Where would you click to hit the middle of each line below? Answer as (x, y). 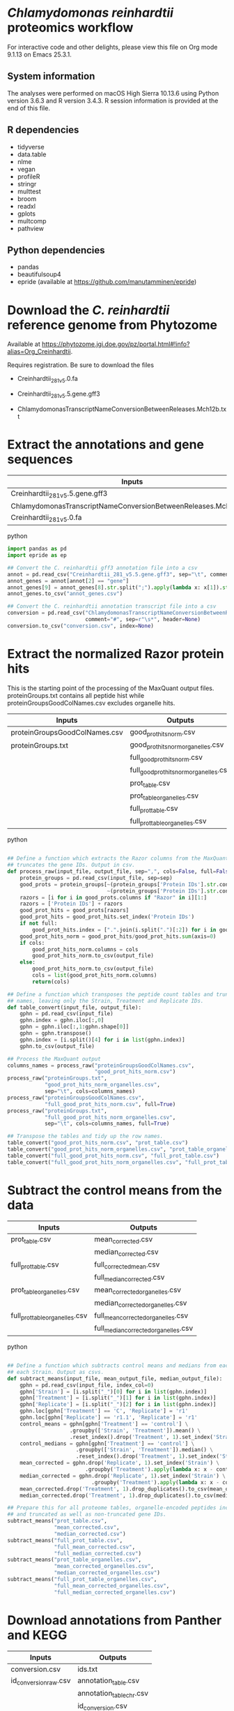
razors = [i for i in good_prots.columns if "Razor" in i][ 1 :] (114, 897)
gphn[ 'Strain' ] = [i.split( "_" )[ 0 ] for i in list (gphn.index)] (114, 1391)
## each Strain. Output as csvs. (56, 1372)
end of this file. (29, 108)
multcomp (32, 221)
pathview (30, 228)
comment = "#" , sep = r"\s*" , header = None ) (142, 620)
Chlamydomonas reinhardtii (91, 13)
